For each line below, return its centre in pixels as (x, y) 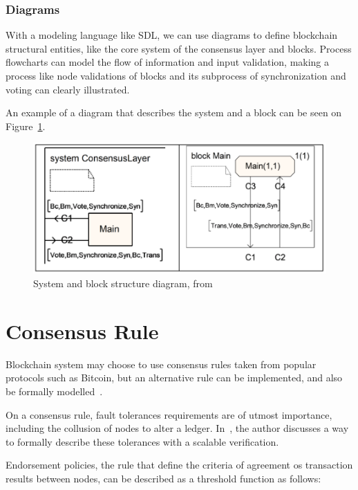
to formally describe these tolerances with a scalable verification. (142, 441)
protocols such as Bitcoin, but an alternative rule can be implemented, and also (174, 378)
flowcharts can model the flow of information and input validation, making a (168, 62)
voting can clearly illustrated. (68, 89)
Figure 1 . (26, 126)
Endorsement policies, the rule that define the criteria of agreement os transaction (179, 465)
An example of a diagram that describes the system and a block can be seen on (174, 112)
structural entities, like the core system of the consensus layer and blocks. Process (179, 48)
